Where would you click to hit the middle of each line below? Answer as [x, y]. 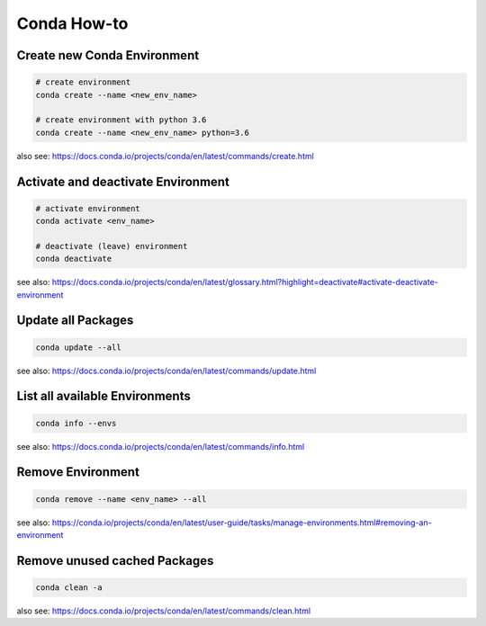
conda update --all [78, 347]
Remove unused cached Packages [115, 561]
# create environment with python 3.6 [121, 120]
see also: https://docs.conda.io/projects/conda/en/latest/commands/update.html [166, 371]
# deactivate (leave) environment [112, 246]
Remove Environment [78, 472]
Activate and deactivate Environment [123, 181]
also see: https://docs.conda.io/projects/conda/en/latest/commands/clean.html [163, 611]
